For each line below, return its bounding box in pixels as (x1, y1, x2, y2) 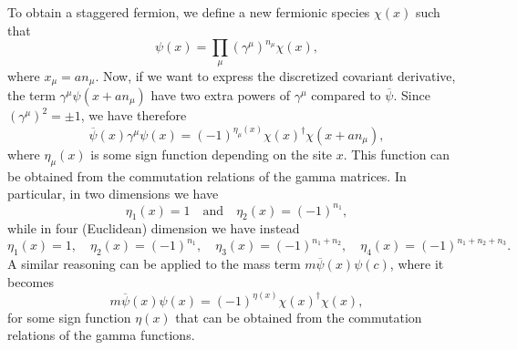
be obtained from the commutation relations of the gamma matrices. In (7, 166, 407, 185)
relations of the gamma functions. (7, 325, 195, 345)
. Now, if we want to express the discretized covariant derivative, (95, 66, 456, 85)
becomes (7, 272, 55, 291)
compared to (311, 86, 381, 105)
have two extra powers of (150, 86, 291, 105)
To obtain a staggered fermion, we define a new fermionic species (7, 3, 370, 21)
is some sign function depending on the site (90, 145, 333, 164)
